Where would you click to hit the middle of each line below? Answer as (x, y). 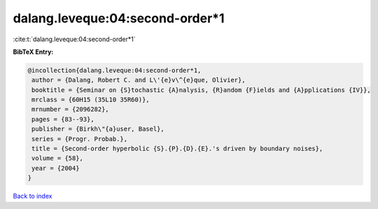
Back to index (33, 196)
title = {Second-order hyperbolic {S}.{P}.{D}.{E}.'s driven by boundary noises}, (177, 149)
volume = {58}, (58, 158)
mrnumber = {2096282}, (71, 109)
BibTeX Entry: (33, 52)
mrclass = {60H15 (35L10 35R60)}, (91, 100)
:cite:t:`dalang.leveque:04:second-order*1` (74, 39)
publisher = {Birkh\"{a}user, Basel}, (98, 129)
